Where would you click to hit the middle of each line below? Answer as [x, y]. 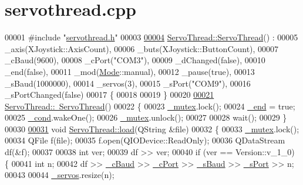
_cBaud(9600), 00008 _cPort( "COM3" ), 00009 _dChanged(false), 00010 [135, 60]
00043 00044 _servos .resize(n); [60, 175]
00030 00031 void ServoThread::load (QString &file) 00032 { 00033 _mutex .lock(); [152, 129]
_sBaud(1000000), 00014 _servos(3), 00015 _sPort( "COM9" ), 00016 [128, 83]
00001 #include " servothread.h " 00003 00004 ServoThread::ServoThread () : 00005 [151, 37]
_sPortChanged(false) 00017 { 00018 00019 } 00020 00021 [110, 95]
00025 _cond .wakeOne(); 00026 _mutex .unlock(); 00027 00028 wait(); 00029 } [146, 117]
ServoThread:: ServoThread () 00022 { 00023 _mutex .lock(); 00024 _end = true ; [150, 106]
